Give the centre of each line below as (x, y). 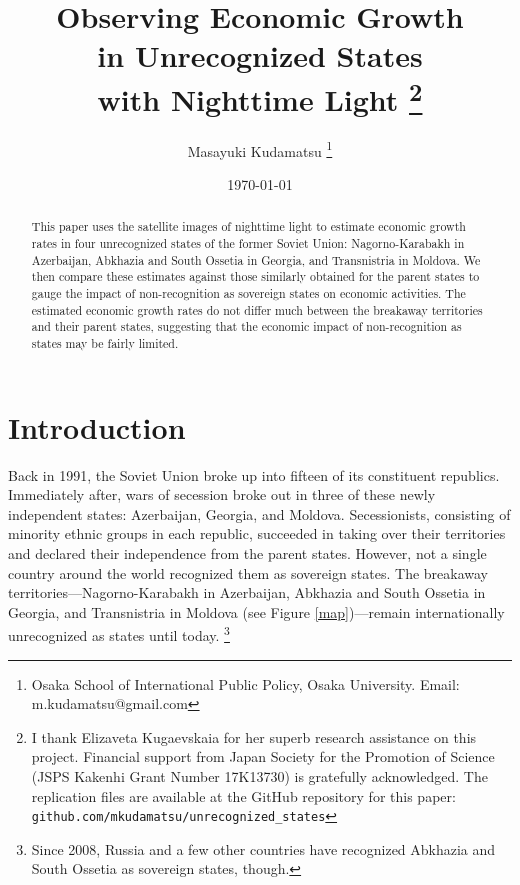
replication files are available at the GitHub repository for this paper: (243, 795)
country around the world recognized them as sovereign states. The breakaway (248, 572)
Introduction (97, 426)
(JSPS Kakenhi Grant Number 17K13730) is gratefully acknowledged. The (259, 776)
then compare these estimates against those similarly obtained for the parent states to (255, 276)
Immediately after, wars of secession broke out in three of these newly (222, 494)
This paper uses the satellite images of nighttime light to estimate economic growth (248, 226)
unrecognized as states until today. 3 (119, 634)
